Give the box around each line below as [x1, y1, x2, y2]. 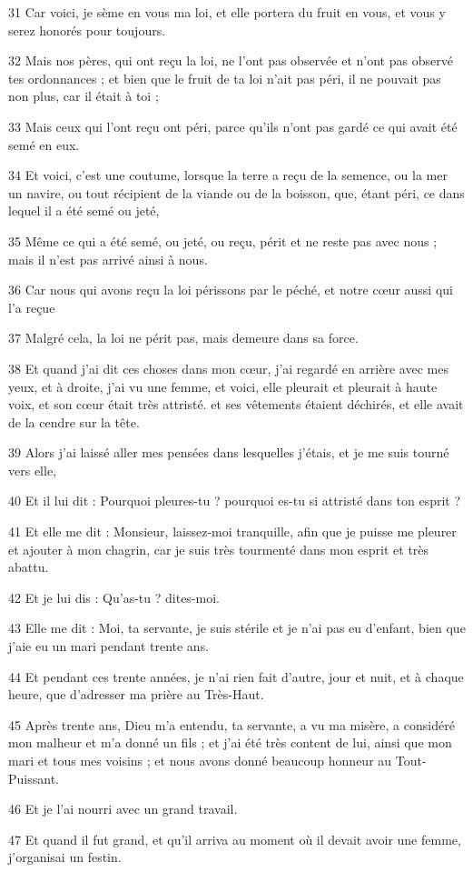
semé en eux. [8, 135, 80, 154]
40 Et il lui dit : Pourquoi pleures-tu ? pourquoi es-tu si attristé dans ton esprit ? [8, 491, 461, 510]
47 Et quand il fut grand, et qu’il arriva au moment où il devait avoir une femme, [8, 829, 461, 848]
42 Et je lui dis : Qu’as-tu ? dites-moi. [8, 587, 220, 606]
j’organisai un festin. [8, 847, 122, 867]
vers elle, [8, 460, 56, 479]
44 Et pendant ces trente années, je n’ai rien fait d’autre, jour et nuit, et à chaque [8, 667, 464, 686]
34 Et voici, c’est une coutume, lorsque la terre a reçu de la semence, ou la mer [8, 165, 448, 185]
